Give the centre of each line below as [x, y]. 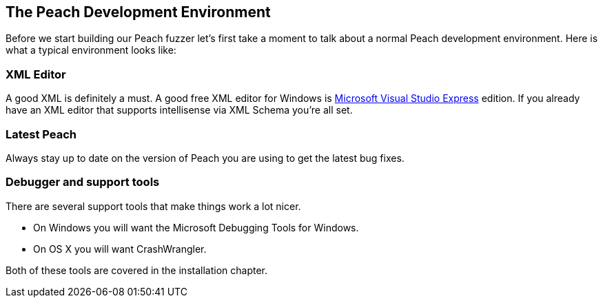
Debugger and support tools [83, 182]
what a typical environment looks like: [91, 50]
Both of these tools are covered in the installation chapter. [136, 270]
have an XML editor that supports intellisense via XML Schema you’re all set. [179, 110]
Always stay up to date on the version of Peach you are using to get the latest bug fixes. [205, 158]
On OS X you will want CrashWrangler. [120, 249]
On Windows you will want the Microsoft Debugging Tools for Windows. [196, 227]
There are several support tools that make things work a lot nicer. [153, 206]
